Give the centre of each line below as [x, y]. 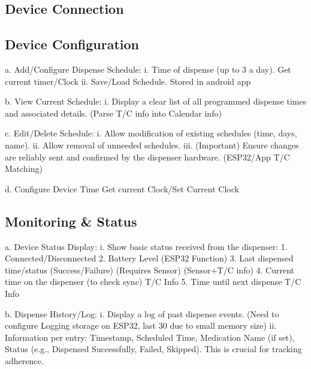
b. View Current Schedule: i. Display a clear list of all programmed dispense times [156, 101]
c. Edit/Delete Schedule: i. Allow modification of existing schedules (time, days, [151, 133]
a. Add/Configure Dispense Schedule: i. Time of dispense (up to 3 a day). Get [148, 69]
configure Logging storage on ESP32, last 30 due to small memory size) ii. [141, 325]
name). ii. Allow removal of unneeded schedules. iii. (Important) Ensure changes [152, 145]
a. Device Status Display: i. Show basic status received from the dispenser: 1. [146, 246]
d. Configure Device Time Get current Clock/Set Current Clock [122, 188]
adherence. [24, 360]
